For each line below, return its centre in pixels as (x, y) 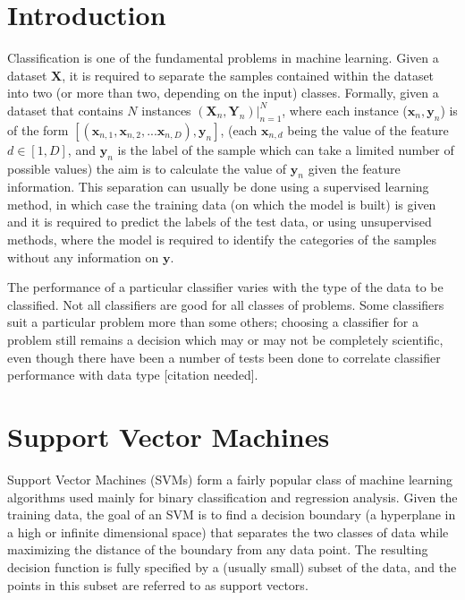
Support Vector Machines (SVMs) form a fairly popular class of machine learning (230, 479)
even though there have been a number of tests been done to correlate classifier (224, 357)
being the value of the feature (368, 129)
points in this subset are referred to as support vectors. (158, 584)
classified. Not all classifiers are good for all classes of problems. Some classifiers (226, 304)
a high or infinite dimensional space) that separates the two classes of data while (228, 531)
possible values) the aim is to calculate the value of (147, 168)
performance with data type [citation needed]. (133, 375)
